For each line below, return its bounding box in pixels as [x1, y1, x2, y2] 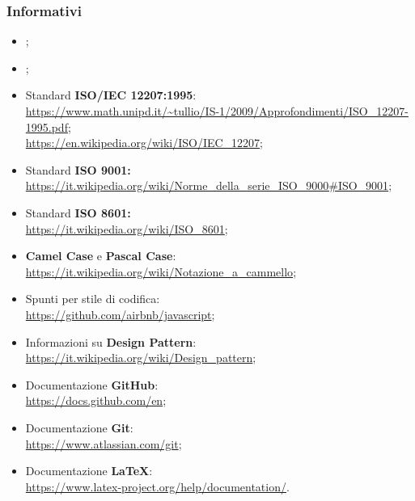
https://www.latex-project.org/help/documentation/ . [25, 478, 290, 495]
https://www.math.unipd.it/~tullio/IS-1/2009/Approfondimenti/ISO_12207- [25, 103, 409, 119]
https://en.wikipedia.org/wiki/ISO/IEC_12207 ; [25, 134, 264, 151]
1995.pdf [25, 118, 68, 135]
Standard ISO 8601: [25, 204, 131, 221]
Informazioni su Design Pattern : [25, 333, 197, 350]
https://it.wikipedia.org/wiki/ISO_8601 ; [25, 220, 228, 237]
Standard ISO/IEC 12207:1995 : [25, 86, 197, 103]
